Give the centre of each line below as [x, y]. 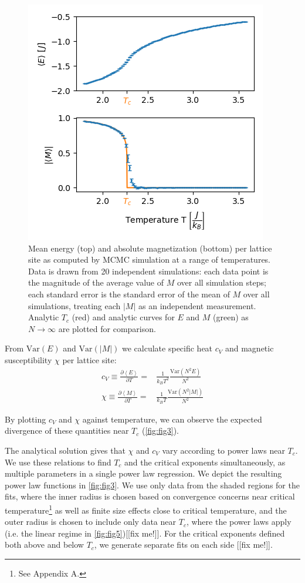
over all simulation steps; [221, 282]
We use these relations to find [58, 462]
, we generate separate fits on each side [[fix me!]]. [183, 545]
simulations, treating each [74, 305]
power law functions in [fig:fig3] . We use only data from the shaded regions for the [152, 485]
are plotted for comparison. [107, 328]
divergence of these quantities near [67, 430]
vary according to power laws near [223, 450]
